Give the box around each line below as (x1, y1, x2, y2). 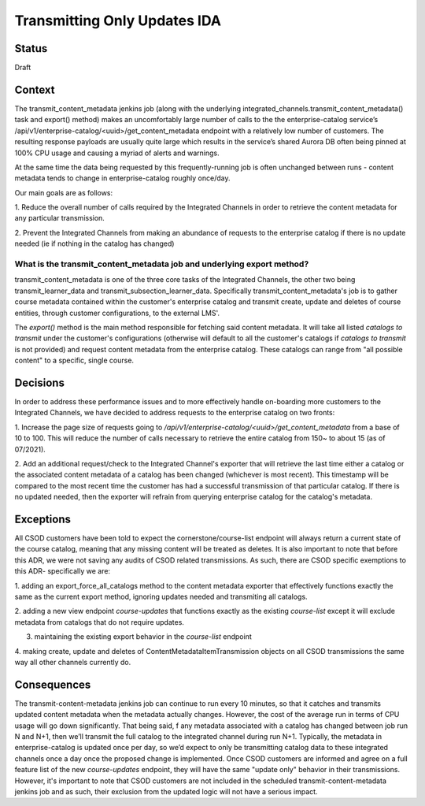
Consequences (14, 678, 91, 691)
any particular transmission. (14, 214, 105, 223)
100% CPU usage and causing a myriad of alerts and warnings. (14, 148, 220, 158)
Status (14, 42, 48, 55)
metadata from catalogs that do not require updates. (14, 617, 185, 626)
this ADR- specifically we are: (14, 566, 110, 576)
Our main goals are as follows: (14, 188, 113, 197)
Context (14, 83, 55, 96)
